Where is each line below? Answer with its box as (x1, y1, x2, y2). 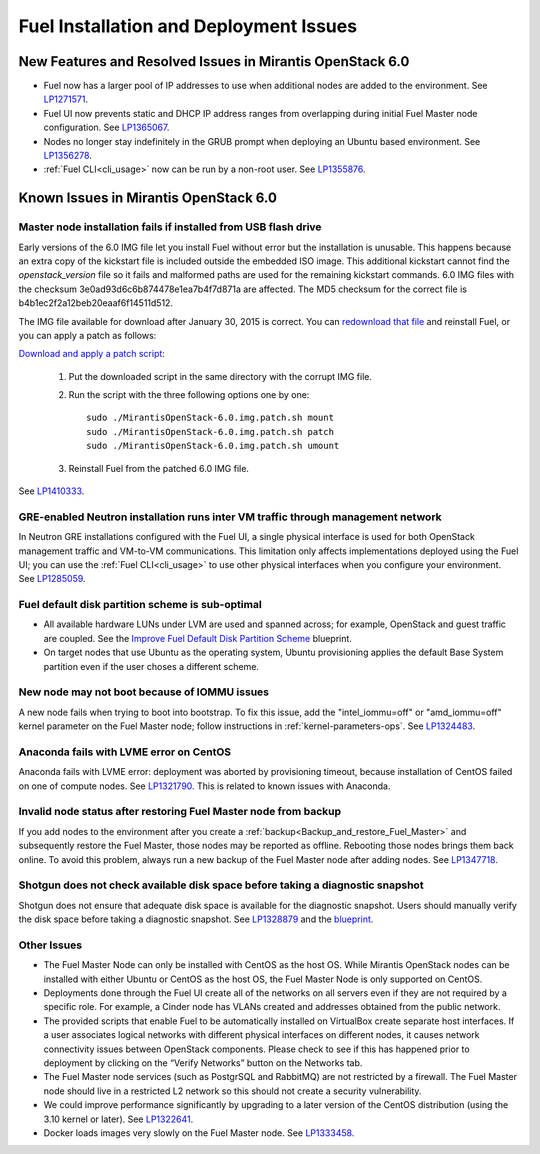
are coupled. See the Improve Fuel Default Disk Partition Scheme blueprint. (43, 632, 352, 644)
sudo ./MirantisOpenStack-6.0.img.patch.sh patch (86, 426, 335, 437)
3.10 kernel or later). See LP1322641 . (43, 1113, 194, 1125)
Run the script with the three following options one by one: (68, 389, 310, 401)
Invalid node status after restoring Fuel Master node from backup (18, 805, 342, 819)
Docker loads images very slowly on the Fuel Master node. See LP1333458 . (43, 1127, 355, 1139)
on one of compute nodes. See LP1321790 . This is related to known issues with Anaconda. (18, 780, 391, 792)
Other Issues (18, 938, 83, 952)
